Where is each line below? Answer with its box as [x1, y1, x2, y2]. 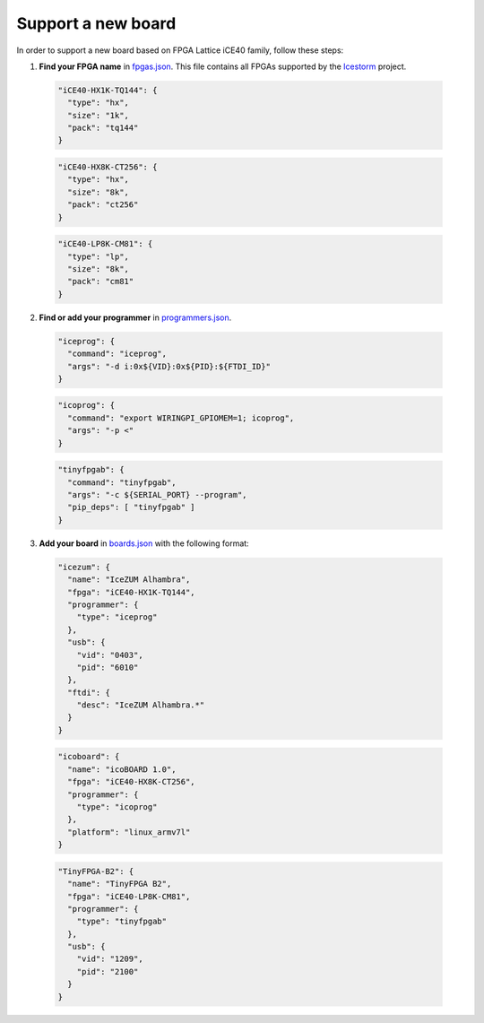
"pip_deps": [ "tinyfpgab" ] [67, 502, 196, 513]
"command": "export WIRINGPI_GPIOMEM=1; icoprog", [67, 412, 295, 423]
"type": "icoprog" [76, 802, 158, 811]
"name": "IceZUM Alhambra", [67, 575, 191, 585]
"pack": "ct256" [67, 200, 139, 210]
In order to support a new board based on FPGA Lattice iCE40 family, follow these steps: [16, 45, 344, 56]
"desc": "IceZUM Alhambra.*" [76, 700, 205, 710]
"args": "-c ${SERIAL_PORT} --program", [67, 490, 247, 500]
